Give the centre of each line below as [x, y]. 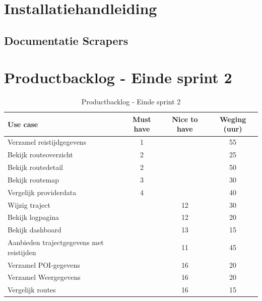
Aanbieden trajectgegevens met [56, 242]
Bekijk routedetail [35, 167]
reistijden [22, 252]
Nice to [185, 119]
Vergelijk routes [32, 290]
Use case [23, 124]
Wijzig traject [29, 204]
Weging [233, 119]
